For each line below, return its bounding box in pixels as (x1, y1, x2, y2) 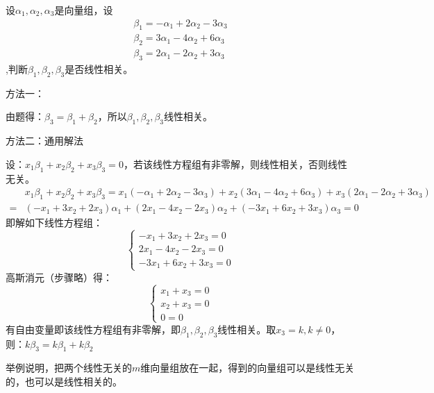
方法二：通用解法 (6, 133, 83, 148)
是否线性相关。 (65, 62, 133, 76)
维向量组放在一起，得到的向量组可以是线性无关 (140, 360, 355, 375)
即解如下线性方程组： (6, 215, 103, 230)
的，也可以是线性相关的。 (6, 374, 122, 388)
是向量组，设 (54, 3, 113, 17)
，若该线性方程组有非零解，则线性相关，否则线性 (123, 156, 347, 171)
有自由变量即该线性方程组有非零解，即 (6, 321, 181, 336)
